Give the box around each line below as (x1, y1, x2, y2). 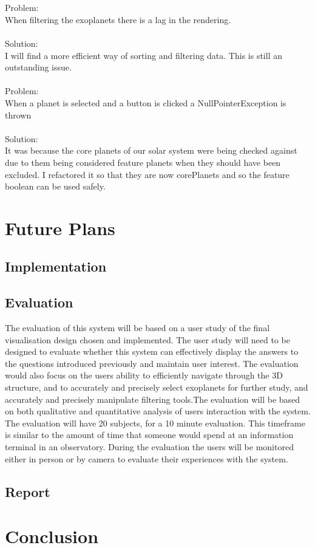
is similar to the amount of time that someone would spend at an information (5, 428, 294, 441)
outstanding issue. (5, 61, 72, 74)
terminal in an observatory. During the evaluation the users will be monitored (5, 440, 294, 453)
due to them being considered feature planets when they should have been (5, 156, 281, 168)
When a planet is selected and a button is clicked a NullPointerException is (5, 96, 286, 109)
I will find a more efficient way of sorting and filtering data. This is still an (5, 49, 282, 61)
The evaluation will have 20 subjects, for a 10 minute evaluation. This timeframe (5, 416, 305, 429)
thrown (5, 108, 32, 121)
